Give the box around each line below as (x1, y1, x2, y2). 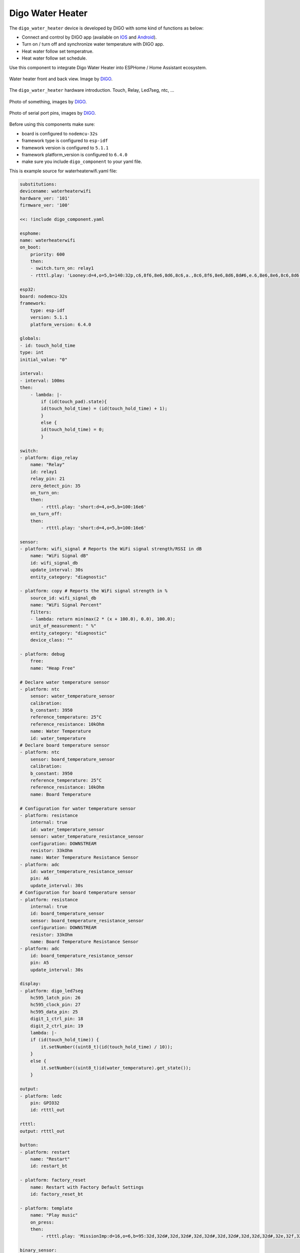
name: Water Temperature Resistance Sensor (30, 855, 138, 861)
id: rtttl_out (30, 1107, 65, 1113)
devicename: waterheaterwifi (19, 188, 91, 194)
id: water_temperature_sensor (30, 826, 104, 832)
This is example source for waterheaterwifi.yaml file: (9, 168, 117, 174)
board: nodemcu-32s (19, 294, 67, 299)
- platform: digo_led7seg (19, 988, 83, 993)
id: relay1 (30, 469, 57, 475)
